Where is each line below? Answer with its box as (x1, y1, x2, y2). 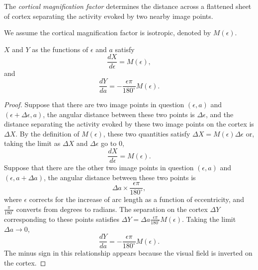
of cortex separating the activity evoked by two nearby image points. (4, 10, 213, 21)
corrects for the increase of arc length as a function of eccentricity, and (29, 194, 244, 204)
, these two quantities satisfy (103, 128, 190, 138)
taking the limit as (4, 138, 61, 148)
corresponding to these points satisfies (4, 213, 119, 224)
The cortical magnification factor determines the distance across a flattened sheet (4, 1, 252, 11)
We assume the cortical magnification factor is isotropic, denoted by (4, 27, 211, 38)
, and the (205, 109, 234, 119)
